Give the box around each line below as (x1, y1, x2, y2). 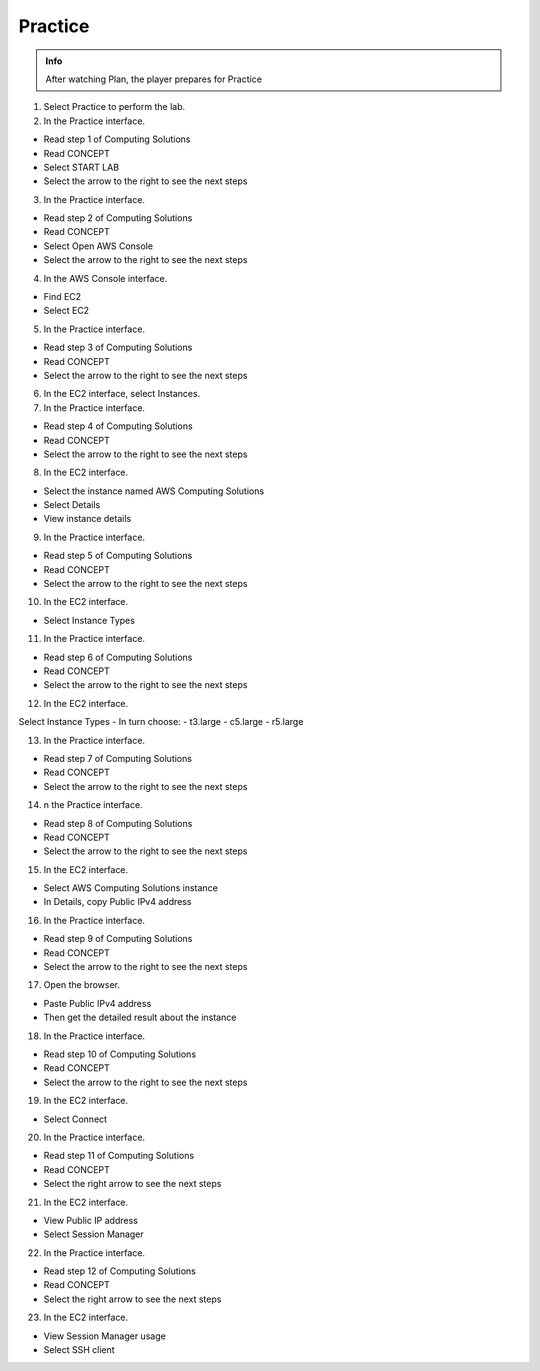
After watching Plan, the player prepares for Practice (45, 73, 262, 85)
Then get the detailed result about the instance (43, 1011, 237, 1024)
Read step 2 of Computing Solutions (43, 212, 193, 224)
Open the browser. (43, 979, 120, 991)
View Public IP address (43, 1214, 139, 1226)
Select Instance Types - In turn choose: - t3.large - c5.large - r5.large (18, 716, 304, 728)
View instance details (43, 513, 132, 525)
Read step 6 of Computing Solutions (43, 651, 193, 663)
